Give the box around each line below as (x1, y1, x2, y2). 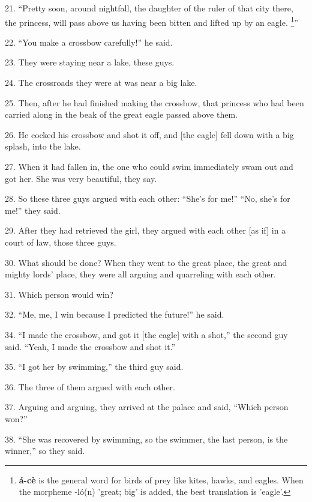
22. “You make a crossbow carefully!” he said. (5, 35, 173, 48)
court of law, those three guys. (5, 235, 116, 248)
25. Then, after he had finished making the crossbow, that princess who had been (5, 96, 304, 109)
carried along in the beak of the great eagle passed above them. (5, 108, 238, 121)
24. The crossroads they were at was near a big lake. (5, 76, 197, 89)
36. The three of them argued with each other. (5, 380, 175, 393)
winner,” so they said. (5, 444, 85, 457)
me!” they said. (5, 204, 61, 216)
